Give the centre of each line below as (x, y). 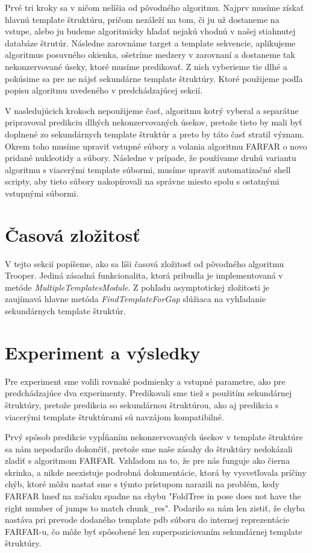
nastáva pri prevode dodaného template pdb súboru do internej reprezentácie (147, 520)
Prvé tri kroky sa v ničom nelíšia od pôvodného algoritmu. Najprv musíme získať (154, 7)
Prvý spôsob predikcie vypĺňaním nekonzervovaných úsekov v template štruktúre (154, 437)
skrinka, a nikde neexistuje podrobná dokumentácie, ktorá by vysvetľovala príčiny (156, 472)
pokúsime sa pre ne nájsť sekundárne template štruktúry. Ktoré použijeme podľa (154, 78)
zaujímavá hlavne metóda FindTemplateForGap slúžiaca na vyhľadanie (136, 299)
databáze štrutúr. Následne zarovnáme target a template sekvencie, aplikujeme (150, 43)
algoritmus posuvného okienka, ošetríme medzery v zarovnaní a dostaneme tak (150, 55)
